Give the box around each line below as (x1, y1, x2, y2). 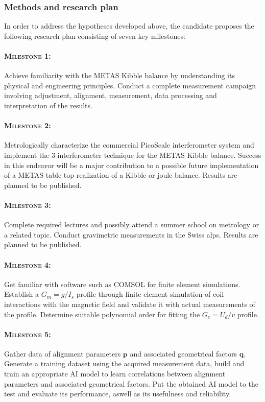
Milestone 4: (4, 259, 51, 270)
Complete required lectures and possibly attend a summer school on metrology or (4, 219, 259, 230)
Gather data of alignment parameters (4, 348, 121, 359)
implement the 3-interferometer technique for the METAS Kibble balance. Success (4, 149, 261, 160)
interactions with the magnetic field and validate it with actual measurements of (4, 298, 255, 309)
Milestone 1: (4, 51, 51, 61)
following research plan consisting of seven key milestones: (4, 30, 185, 41)
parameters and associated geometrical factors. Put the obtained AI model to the (4, 378, 259, 389)
